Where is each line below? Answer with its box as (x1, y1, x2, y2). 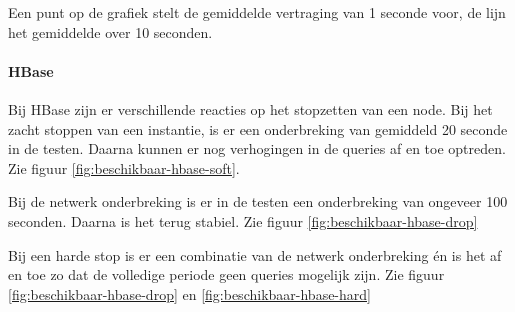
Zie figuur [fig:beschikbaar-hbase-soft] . (8, 157, 240, 178)
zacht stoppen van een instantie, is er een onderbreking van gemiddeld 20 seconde (8, 118, 508, 139)
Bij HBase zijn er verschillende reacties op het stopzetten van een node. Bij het (8, 98, 493, 119)
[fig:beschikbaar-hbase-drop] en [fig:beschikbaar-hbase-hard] (8, 283, 371, 304)
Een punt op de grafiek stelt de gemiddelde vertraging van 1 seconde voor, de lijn (8, 2, 506, 22)
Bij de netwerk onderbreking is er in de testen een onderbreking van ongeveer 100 (8, 191, 508, 212)
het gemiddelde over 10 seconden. (8, 21, 213, 42)
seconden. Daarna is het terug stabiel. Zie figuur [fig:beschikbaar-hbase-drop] (8, 210, 478, 231)
